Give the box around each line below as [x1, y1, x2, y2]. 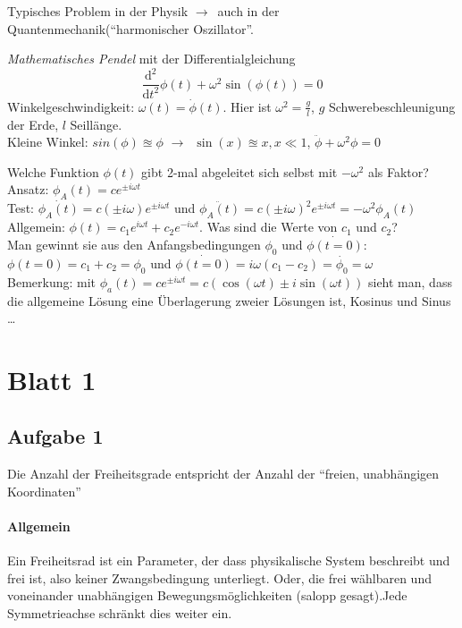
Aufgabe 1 [7, 422, 104, 450]
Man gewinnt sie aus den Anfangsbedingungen [7, 234, 261, 253]
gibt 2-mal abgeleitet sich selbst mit [141, 162, 338, 181]
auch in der [217, 2, 280, 20]
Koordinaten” [7, 481, 81, 500]
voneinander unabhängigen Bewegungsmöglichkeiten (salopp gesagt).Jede [7, 586, 407, 605]
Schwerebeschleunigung [328, 97, 456, 115]
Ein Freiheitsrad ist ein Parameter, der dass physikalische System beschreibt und [7, 551, 450, 570]
